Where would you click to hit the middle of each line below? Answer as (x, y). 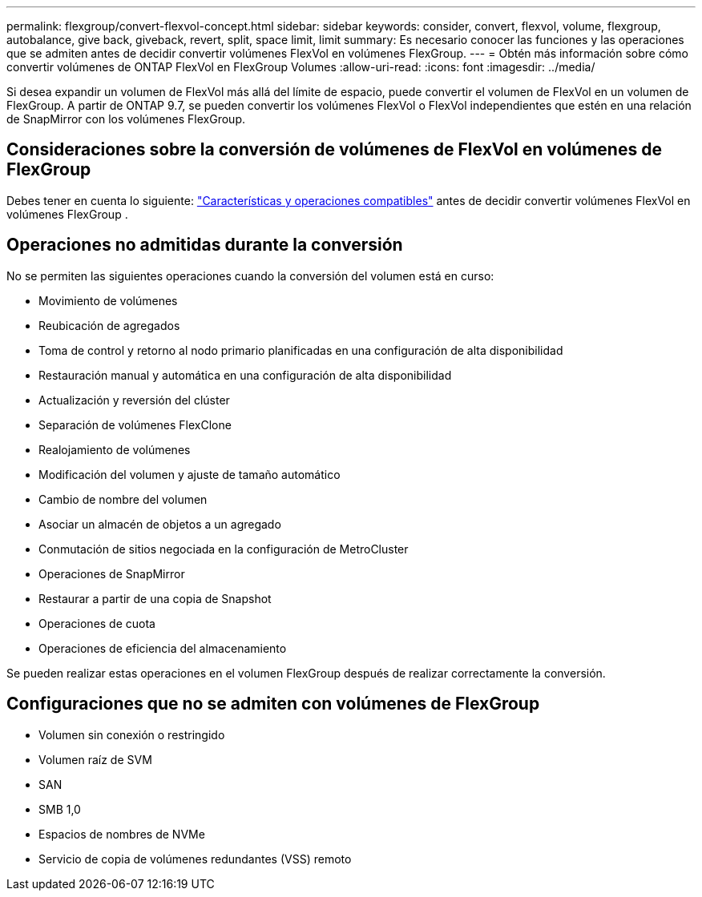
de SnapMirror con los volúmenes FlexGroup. (126, 119)
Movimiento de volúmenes (108, 300)
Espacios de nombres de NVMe (122, 834)
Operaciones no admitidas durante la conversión (205, 245)
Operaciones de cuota (97, 623)
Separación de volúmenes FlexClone (135, 424)
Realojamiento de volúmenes (115, 449)
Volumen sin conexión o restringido (132, 734)
